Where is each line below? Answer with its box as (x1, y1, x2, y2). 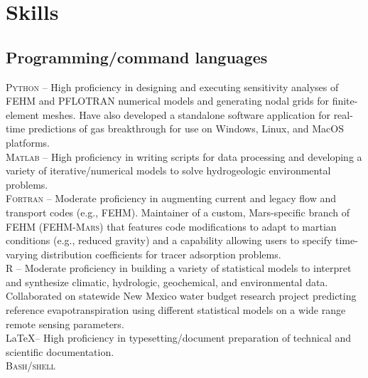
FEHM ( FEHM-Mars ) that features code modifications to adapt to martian (6, 219, 337, 233)
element (6, 107, 40, 122)
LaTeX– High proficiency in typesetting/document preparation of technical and (6, 330, 352, 345)
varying (6, 246, 38, 261)
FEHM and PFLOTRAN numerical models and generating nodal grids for (6, 93, 329, 108)
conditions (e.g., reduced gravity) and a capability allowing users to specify (6, 233, 332, 248)
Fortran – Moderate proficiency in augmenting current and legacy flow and (6, 191, 337, 206)
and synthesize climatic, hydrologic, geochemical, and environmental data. (6, 274, 328, 289)
